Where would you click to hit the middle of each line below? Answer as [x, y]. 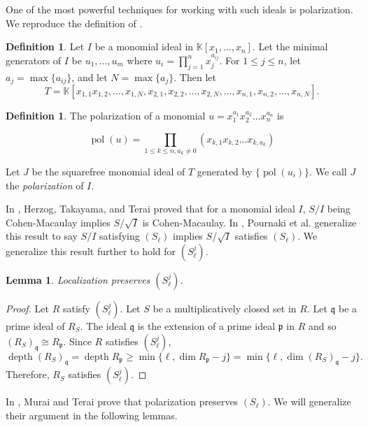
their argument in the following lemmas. [92, 415]
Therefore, [28, 374]
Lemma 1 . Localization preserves [78, 279]
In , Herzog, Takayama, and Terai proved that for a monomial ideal [150, 209]
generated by [225, 171]
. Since [77, 341]
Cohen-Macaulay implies [58, 222]
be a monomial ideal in [144, 46]
